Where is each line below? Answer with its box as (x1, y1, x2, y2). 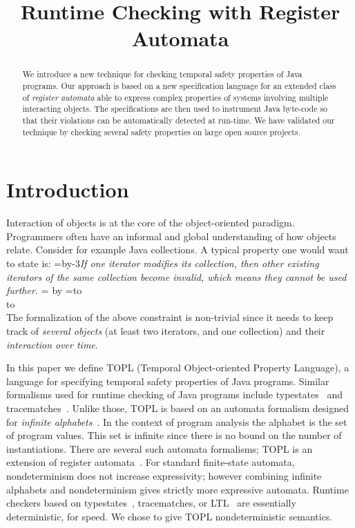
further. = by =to (6, 283, 82, 297)
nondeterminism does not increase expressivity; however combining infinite (6, 468, 322, 482)
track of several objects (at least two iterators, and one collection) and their (6, 323, 325, 338)
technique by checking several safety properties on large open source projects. (22, 126, 300, 137)
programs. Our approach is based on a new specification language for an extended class (22, 80, 336, 92)
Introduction (6, 175, 129, 204)
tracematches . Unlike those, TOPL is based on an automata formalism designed (6, 400, 349, 415)
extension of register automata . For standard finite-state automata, (6, 455, 295, 469)
